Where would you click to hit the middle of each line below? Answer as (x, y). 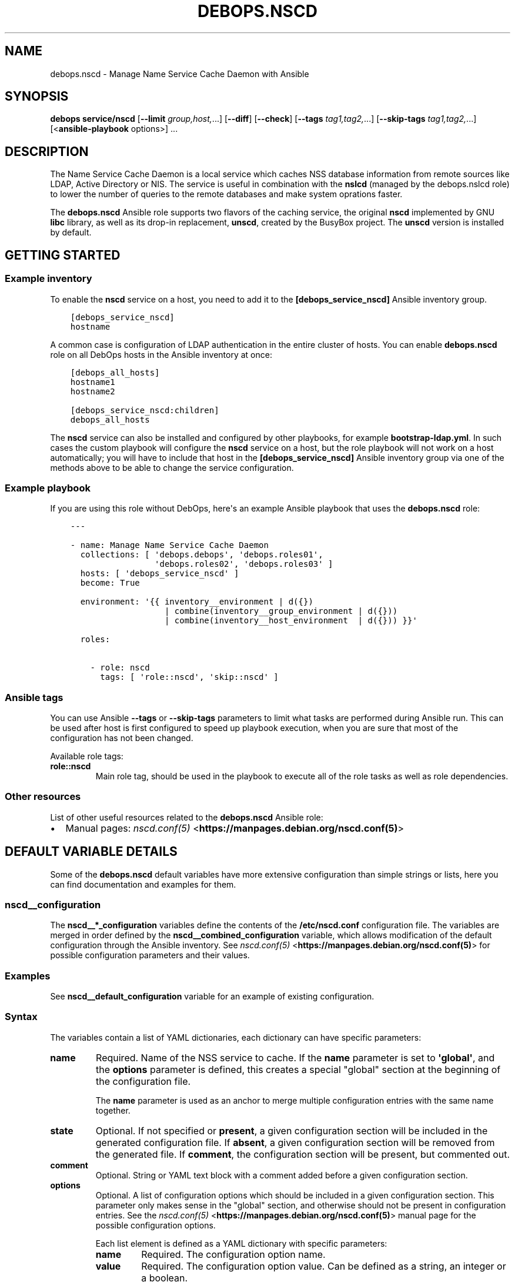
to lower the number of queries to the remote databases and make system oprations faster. (226, 194)
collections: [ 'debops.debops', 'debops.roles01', (202, 555)
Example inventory (49, 279)
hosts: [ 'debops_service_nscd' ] (160, 574)
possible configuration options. (155, 1225)
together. (113, 1110)
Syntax (21, 1017)
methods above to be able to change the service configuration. (172, 467)
